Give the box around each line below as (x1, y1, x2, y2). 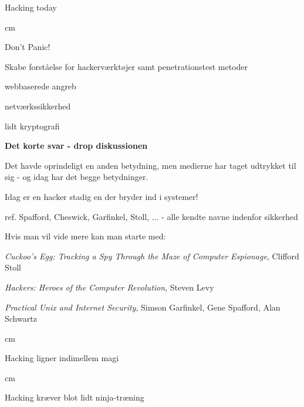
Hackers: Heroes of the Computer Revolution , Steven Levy (5, 281, 214, 293)
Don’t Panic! (5, 41, 50, 53)
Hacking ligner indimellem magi (5, 352, 119, 364)
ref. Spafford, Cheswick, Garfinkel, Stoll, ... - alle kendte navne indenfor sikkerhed (5, 210, 298, 222)
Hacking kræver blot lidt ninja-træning (5, 391, 144, 403)
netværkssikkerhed (5, 99, 71, 112)
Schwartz (5, 312, 37, 325)
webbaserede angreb (5, 80, 76, 92)
